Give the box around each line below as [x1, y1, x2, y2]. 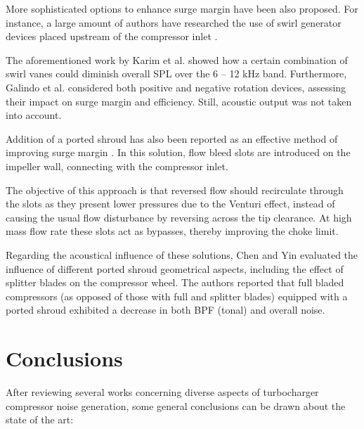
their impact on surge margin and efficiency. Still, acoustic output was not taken [6, 94, 352, 108]
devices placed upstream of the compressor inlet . [6, 29, 218, 44]
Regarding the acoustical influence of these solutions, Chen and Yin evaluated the [6, 247, 358, 262]
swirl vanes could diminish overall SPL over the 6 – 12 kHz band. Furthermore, [6, 66, 347, 81]
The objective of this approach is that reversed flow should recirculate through [6, 182, 344, 197]
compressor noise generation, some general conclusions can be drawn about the [6, 398, 346, 413]
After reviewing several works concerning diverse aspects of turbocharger [6, 385, 319, 399]
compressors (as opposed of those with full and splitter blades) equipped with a [6, 288, 348, 303]
